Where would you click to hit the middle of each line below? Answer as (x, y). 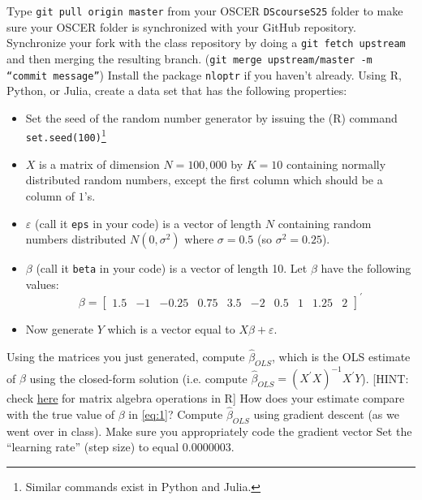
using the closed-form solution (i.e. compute (138, 378)
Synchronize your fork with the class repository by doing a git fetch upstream (206, 43)
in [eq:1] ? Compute (176, 414)
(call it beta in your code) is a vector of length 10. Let (172, 268)
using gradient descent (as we (326, 414)
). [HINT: (385, 378)
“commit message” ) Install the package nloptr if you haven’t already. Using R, (204, 74)
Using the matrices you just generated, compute (126, 356)
